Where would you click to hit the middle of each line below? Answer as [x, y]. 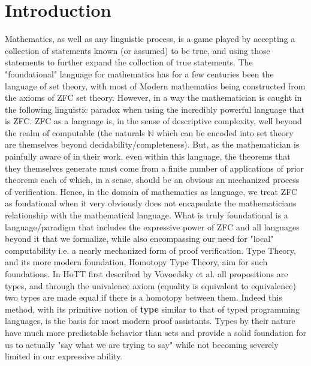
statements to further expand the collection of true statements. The [129, 62]
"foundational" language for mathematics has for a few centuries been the [139, 73]
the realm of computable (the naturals [75, 132]
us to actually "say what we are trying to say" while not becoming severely [142, 344]
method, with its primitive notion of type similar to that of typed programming [152, 309]
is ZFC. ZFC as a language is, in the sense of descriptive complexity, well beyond [153, 121]
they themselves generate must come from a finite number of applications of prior [155, 168]
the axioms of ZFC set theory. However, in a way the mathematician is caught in [153, 97]
